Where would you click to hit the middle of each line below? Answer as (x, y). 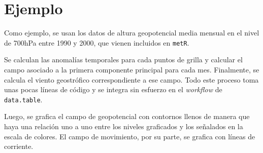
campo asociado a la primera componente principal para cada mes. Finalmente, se (132, 69)
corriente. (19, 146)
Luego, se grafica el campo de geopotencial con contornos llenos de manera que (127, 116)
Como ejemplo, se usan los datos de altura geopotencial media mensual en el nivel (132, 33)
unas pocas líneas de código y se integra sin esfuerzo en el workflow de (113, 89)
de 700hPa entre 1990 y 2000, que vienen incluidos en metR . (97, 42)
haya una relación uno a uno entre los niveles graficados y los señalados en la (124, 126)
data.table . (23, 99)
